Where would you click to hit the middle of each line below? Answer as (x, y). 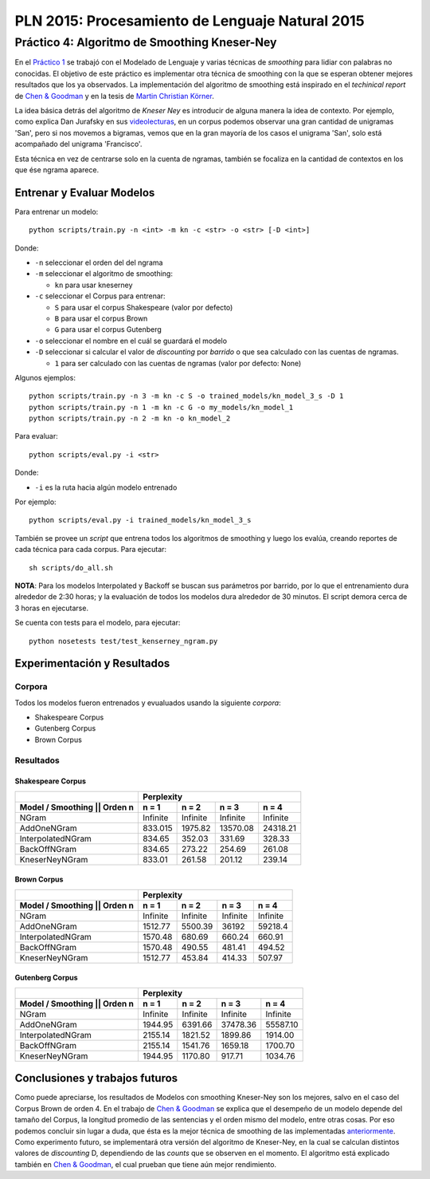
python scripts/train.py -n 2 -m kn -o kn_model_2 (130, 418)
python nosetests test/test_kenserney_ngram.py (123, 641)
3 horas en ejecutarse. (52, 608)
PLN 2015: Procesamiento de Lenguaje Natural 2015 (190, 21)
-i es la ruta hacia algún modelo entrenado (106, 487)
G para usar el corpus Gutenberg (108, 329)
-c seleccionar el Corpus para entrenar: (100, 296)
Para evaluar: (37, 436)
